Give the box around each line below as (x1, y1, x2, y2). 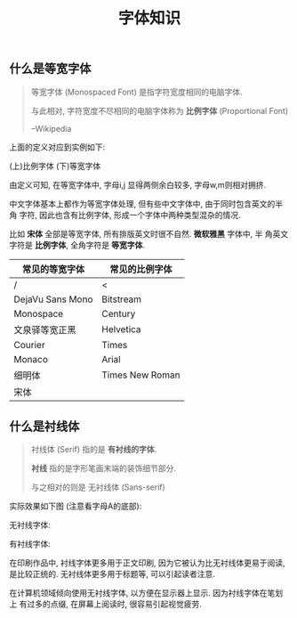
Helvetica (101, 322, 141, 335)
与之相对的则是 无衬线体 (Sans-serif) (30, 482, 166, 492)
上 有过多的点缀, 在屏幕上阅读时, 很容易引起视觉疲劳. (9, 598, 202, 610)
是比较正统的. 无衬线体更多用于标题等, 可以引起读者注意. (9, 569, 215, 580)
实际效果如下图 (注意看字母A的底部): (9, 500, 142, 512)
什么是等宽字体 (9, 61, 92, 77)
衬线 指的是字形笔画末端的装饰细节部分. (30, 463, 176, 474)
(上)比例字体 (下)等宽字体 (9, 160, 101, 171)
